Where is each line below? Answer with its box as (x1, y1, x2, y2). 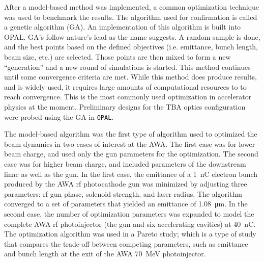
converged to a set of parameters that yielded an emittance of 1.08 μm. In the (4, 198, 248, 209)
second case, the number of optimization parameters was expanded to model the (4, 208, 254, 219)
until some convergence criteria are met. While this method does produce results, (4, 71, 257, 82)
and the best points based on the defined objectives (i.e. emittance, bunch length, (4, 41, 258, 52)
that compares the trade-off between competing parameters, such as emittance (4, 238, 248, 249)
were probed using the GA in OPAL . (4, 111, 114, 122)
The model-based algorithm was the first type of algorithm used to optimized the (4, 128, 257, 139)
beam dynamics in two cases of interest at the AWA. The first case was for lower (4, 138, 255, 149)
